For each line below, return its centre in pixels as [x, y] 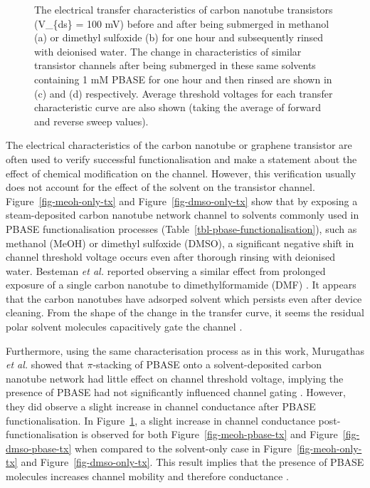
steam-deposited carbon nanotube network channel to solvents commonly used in [183, 215]
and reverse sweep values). [91, 121]
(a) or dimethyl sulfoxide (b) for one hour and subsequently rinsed [179, 37]
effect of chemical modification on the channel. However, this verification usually [181, 173]
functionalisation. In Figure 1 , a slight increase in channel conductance [160, 420]
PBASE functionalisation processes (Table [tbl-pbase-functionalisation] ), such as [181, 228]
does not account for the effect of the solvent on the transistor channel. [160, 187]
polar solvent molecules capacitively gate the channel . [124, 327]
